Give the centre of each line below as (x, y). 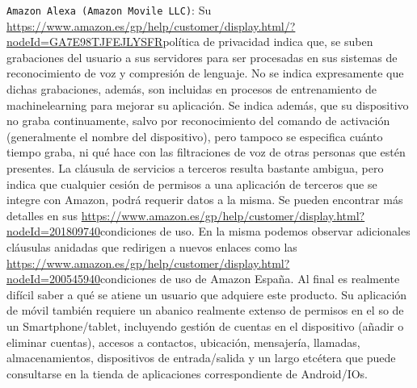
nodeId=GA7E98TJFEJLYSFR (85, 42)
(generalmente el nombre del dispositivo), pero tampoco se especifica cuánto (195, 136)
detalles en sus (42, 215)
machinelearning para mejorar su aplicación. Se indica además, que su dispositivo (208, 104)
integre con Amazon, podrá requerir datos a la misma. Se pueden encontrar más (205, 200)
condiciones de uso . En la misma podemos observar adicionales (255, 231)
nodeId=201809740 (53, 231)
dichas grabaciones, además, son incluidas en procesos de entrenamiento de (192, 89)
